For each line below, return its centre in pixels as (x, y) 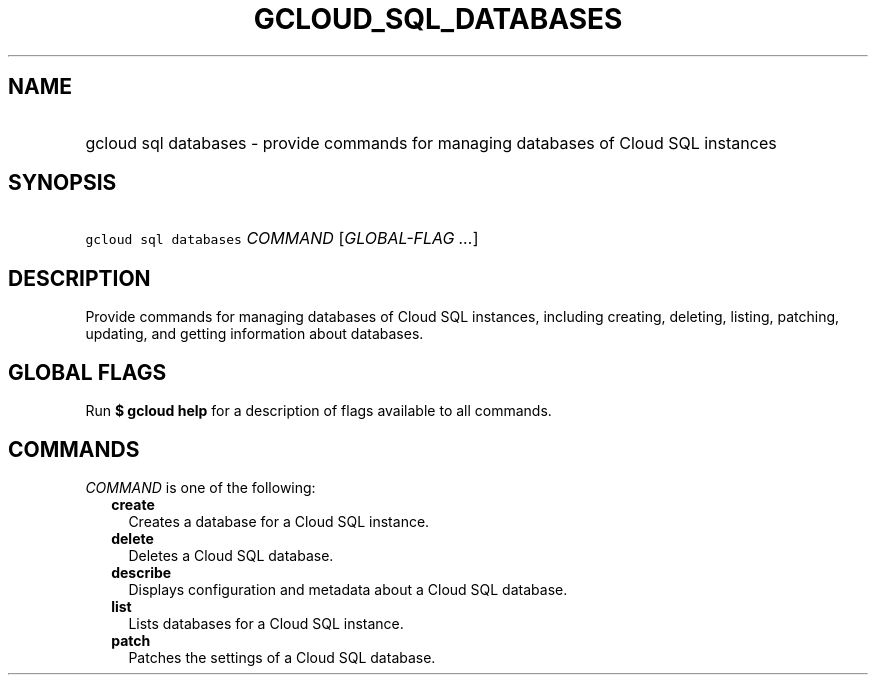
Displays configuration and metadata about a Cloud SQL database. (348, 589)
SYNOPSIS (62, 183)
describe (141, 572)
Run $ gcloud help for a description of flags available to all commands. (318, 411)
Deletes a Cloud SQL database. (231, 555)
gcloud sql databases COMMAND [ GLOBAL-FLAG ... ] (282, 238)
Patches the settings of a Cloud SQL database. (282, 657)
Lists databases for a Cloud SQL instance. (266, 623)
